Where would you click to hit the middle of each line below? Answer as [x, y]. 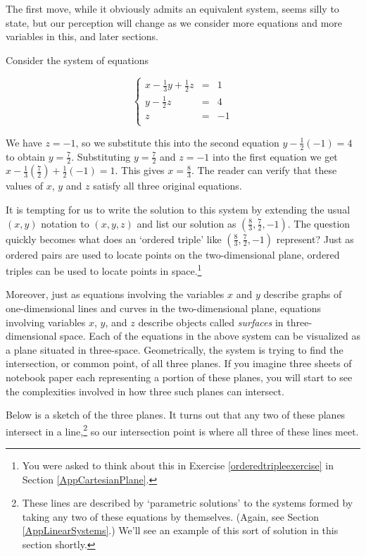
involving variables [46, 322]
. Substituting [101, 156]
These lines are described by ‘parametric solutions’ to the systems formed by [188, 503]
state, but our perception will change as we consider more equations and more [174, 22]
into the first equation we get [275, 156]
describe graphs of [303, 294]
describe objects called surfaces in [211, 322]
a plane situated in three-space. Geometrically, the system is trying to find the [175, 349]
